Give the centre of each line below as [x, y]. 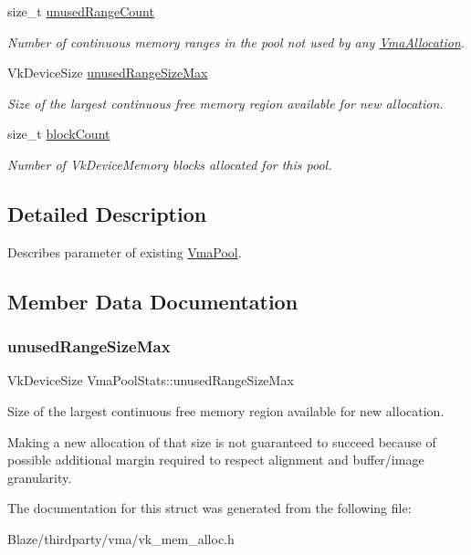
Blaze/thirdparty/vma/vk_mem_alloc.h [121, 538]
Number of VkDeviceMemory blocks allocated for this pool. [170, 164]
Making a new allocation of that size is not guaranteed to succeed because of [222, 441]
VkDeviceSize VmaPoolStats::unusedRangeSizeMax [151, 380]
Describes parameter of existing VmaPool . [125, 251]
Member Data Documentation [153, 301]
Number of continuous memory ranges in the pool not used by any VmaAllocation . [236, 42]
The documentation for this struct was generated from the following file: [209, 508]
